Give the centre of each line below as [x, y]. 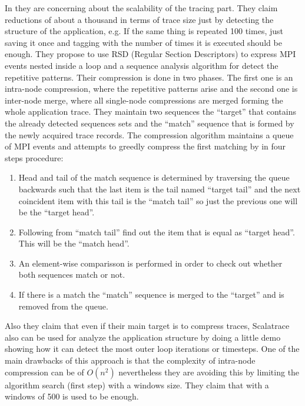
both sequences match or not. [72, 274]
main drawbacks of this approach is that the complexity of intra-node [130, 360]
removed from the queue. [63, 306]
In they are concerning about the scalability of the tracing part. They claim [141, 8]
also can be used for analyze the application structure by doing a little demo [143, 337]
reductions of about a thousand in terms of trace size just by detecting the [139, 19]
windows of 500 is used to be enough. [72, 396]
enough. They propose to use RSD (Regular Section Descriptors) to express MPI [150, 54]
